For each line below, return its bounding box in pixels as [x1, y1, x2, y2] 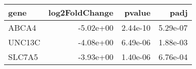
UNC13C [8, 36, 41, 48]
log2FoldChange [48, 7, 114, 18]
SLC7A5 [8, 51, 38, 62]
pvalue [124, 7, 151, 18]
